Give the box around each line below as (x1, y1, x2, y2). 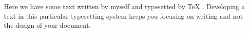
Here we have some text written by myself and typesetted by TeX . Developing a (4, 1, 245, 11)
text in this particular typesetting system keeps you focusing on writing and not (4, 11, 243, 21)
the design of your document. (4, 20, 91, 30)
